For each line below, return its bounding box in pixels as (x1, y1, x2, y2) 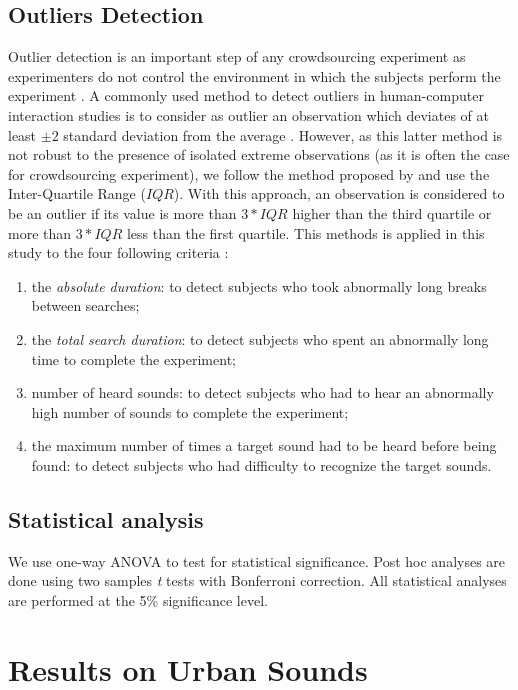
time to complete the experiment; (31, 348, 236, 369)
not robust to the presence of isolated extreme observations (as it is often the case (8, 144, 510, 165)
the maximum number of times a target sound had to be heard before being (31, 435, 497, 456)
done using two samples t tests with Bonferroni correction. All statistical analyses (8, 570, 507, 591)
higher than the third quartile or (292, 202, 492, 223)
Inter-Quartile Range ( (8, 183, 146, 204)
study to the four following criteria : (8, 242, 229, 263)
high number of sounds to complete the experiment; (31, 401, 349, 422)
